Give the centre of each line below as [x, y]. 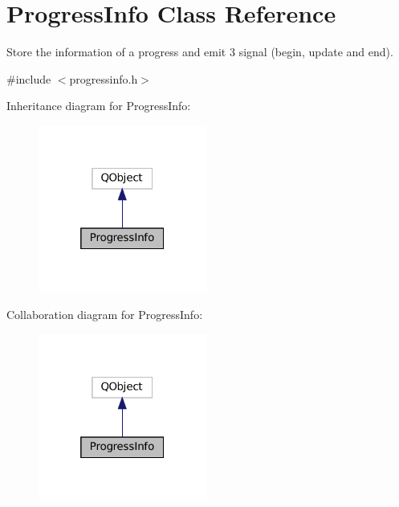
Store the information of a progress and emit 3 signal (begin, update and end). [200, 52]
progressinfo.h [104, 78]
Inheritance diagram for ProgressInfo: [99, 106]
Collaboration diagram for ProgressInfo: [105, 314]
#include [29, 78]
